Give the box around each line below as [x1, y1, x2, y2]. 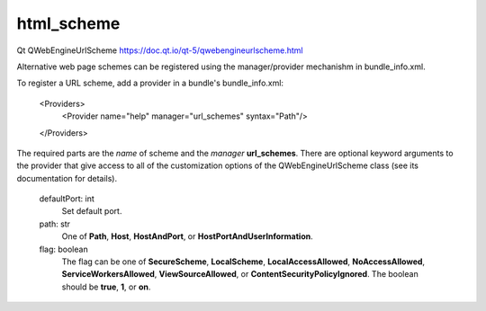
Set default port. [61, 206, 122, 217]
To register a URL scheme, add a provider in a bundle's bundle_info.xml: [16, 77, 283, 89]
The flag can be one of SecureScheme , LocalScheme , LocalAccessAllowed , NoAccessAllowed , [61, 256, 426, 267]
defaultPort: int [39, 193, 94, 204]
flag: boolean [39, 244, 89, 254]
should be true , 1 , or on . [61, 281, 151, 292]
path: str [39, 218, 71, 229]
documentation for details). [16, 173, 117, 183]
